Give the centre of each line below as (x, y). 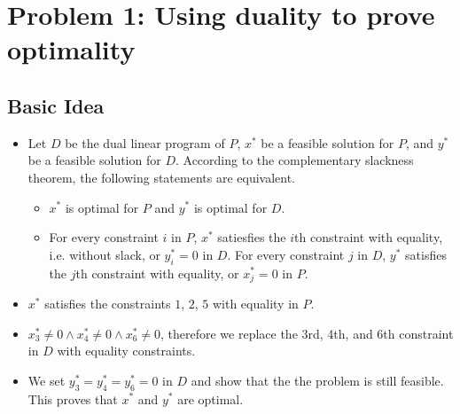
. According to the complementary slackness (294, 160)
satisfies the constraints (108, 303)
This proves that (73, 398)
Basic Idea (56, 105)
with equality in (255, 303)
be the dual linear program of (145, 142)
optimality (71, 49)
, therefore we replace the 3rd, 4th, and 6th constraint (307, 333)
